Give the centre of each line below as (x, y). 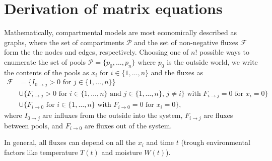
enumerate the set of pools (45, 61)
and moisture (122, 152)
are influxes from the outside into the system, (113, 115)
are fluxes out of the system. (128, 125)
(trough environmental (216, 142)
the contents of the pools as (47, 72)
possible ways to (224, 52)
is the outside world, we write (212, 61)
